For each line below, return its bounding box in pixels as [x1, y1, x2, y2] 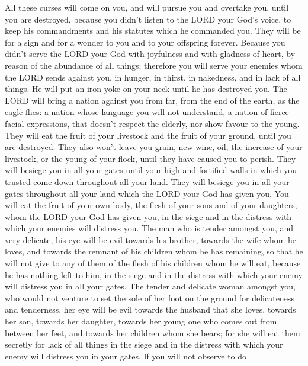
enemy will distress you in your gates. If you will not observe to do [5, 349, 247, 362]
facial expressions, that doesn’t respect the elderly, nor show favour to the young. [5, 117, 300, 129]
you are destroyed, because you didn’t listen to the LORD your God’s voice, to [5, 12, 291, 25]
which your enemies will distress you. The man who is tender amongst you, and [5, 222, 294, 234]
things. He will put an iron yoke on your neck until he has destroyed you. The [5, 82, 287, 95]
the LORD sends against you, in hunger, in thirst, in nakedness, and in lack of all [5, 71, 301, 83]
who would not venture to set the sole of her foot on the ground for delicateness [5, 291, 294, 304]
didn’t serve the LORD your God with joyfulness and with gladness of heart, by [5, 47, 296, 60]
